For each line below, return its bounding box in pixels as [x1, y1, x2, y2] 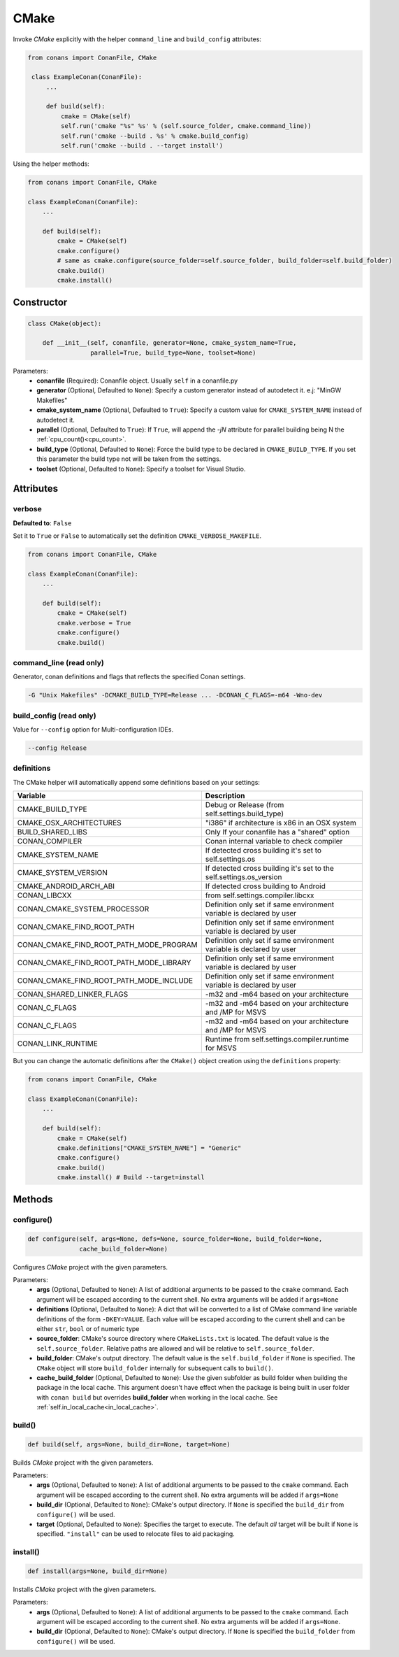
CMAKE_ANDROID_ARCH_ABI [17, 881, 115, 891]
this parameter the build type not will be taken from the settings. [36, 455, 222, 463]
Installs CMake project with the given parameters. [13, 1585, 157, 1593]
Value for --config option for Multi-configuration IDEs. [13, 725, 174, 734]
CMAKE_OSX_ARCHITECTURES [17, 818, 122, 828]
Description [205, 791, 245, 801]
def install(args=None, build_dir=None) [27, 1567, 168, 1575]
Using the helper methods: [13, 159, 90, 168]
